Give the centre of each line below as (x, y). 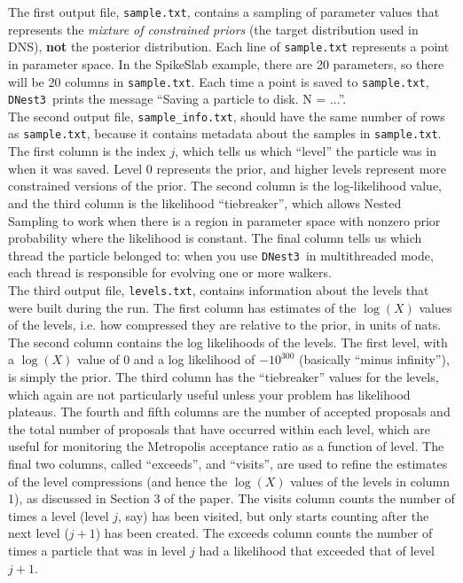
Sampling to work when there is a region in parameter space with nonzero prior (224, 220)
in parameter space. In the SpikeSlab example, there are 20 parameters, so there (226, 63)
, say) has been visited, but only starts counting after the (274, 515)
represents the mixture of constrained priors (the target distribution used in (213, 29)
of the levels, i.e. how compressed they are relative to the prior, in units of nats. (225, 325)
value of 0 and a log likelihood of (166, 359)
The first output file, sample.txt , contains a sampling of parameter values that (224, 12)
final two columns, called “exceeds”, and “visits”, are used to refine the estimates (228, 463)
